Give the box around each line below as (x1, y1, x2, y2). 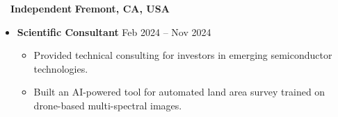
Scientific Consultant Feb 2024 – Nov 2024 (17, 24, 211, 39)
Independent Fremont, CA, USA (10, 1, 170, 15)
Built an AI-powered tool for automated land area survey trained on (33, 84, 325, 99)
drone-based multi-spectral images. (33, 98, 182, 112)
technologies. (33, 61, 88, 75)
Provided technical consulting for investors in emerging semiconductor (33, 48, 332, 62)
